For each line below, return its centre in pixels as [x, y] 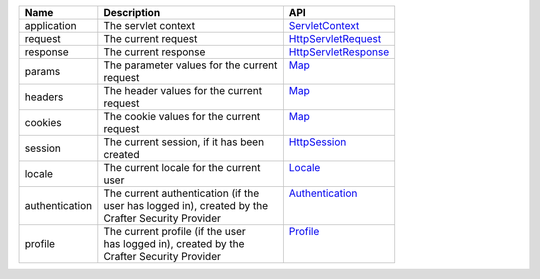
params [42, 71]
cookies [43, 122]
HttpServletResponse [339, 52]
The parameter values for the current [190, 65]
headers [44, 97]
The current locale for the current [182, 167]
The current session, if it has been [184, 142]
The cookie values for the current [182, 116]
